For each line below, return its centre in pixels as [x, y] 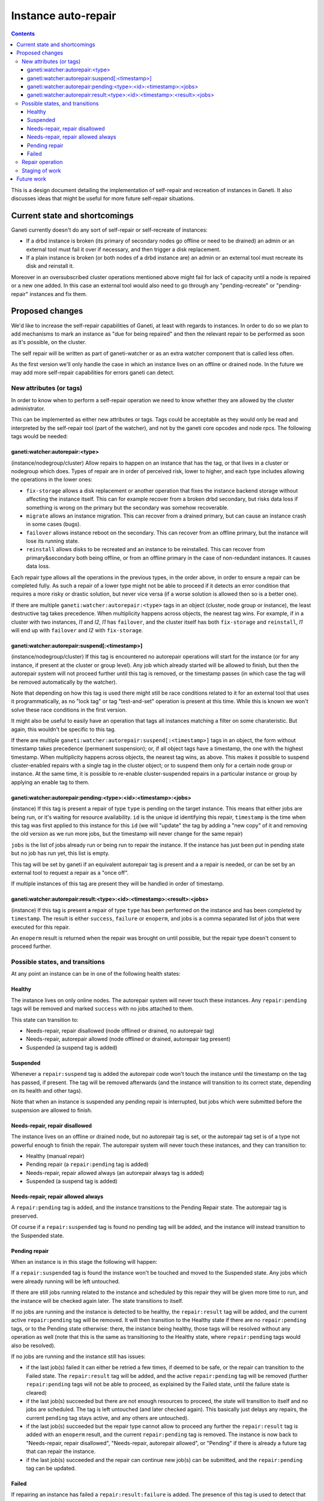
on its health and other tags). [47, 1090]
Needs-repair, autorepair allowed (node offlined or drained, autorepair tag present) [128, 1039]
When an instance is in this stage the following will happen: [84, 1262]
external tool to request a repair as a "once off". [70, 872]
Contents [23, 34]
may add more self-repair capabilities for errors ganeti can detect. [93, 373]
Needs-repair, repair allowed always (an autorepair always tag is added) [115, 1173]
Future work [31, 179]
